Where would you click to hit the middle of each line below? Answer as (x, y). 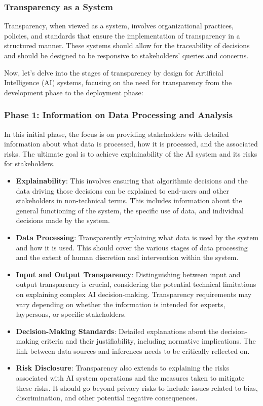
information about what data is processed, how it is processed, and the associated (131, 144)
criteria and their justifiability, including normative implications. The (148, 341)
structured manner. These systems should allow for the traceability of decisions (127, 45)
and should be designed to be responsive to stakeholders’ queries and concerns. (126, 55)
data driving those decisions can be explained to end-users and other (122, 190)
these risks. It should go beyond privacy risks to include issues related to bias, (137, 387)
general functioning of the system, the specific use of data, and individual (130, 210)
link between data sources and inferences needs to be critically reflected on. (133, 350)
